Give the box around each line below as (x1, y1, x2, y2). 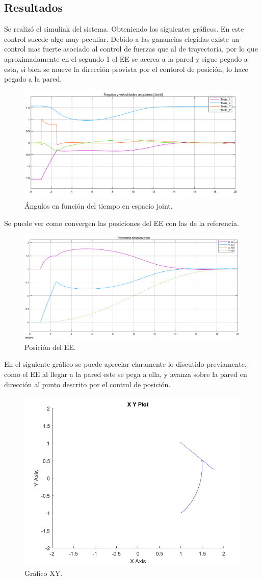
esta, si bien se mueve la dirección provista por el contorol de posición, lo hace (4, 63, 248, 74)
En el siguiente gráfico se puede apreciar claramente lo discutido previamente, (4, 359, 247, 369)
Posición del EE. (24, 341, 76, 352)
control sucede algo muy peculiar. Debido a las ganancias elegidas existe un (4, 33, 240, 44)
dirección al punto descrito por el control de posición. (4, 379, 171, 389)
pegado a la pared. (4, 73, 62, 84)
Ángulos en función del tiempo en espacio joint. (24, 200, 173, 211)
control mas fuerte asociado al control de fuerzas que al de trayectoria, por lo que (4, 43, 258, 54)
